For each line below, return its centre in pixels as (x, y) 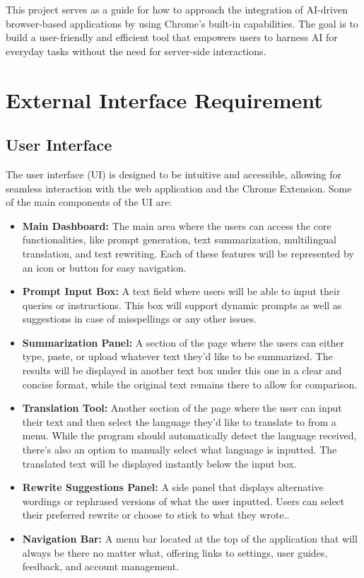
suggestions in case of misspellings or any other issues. (140, 319)
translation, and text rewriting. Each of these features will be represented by (188, 253)
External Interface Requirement (164, 99)
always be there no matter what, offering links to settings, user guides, (175, 552)
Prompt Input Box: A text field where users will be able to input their (181, 291)
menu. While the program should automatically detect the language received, (189, 435)
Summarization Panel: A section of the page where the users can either (183, 342)
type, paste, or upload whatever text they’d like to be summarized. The (177, 356)
